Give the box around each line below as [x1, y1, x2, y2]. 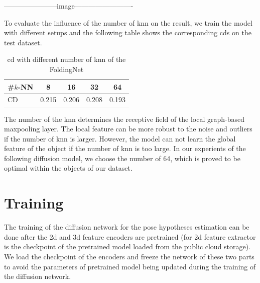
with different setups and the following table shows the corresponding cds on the [4, 27, 251, 38]
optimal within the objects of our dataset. [4, 163, 133, 173]
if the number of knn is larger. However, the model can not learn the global [4, 133, 236, 144]
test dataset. [4, 37, 42, 47]
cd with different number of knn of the [7, 54, 126, 64]
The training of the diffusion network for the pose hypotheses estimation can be [4, 222, 249, 232]
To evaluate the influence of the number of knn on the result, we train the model [4, 17, 252, 28]
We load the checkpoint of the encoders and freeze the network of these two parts [4, 251, 254, 261]
